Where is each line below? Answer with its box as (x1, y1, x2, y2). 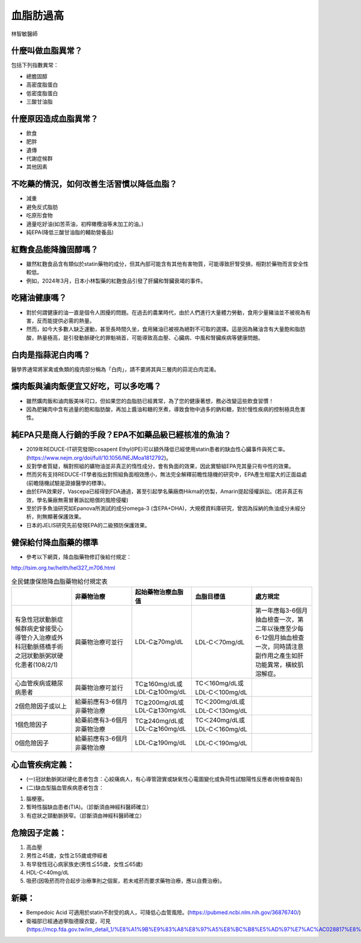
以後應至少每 (267, 624, 304, 633)
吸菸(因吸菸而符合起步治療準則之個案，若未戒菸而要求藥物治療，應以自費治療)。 (26, 877, 226, 885)
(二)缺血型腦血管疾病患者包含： (26, 784, 105, 791)
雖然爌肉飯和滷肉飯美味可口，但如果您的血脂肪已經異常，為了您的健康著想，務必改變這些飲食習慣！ (26, 397, 274, 404)
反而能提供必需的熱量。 (36, 317, 95, 324)
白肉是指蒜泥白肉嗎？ (11, 349, 90, 360)
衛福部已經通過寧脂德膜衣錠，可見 (26, 917, 111, 924)
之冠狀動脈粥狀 (14, 651, 57, 660)
